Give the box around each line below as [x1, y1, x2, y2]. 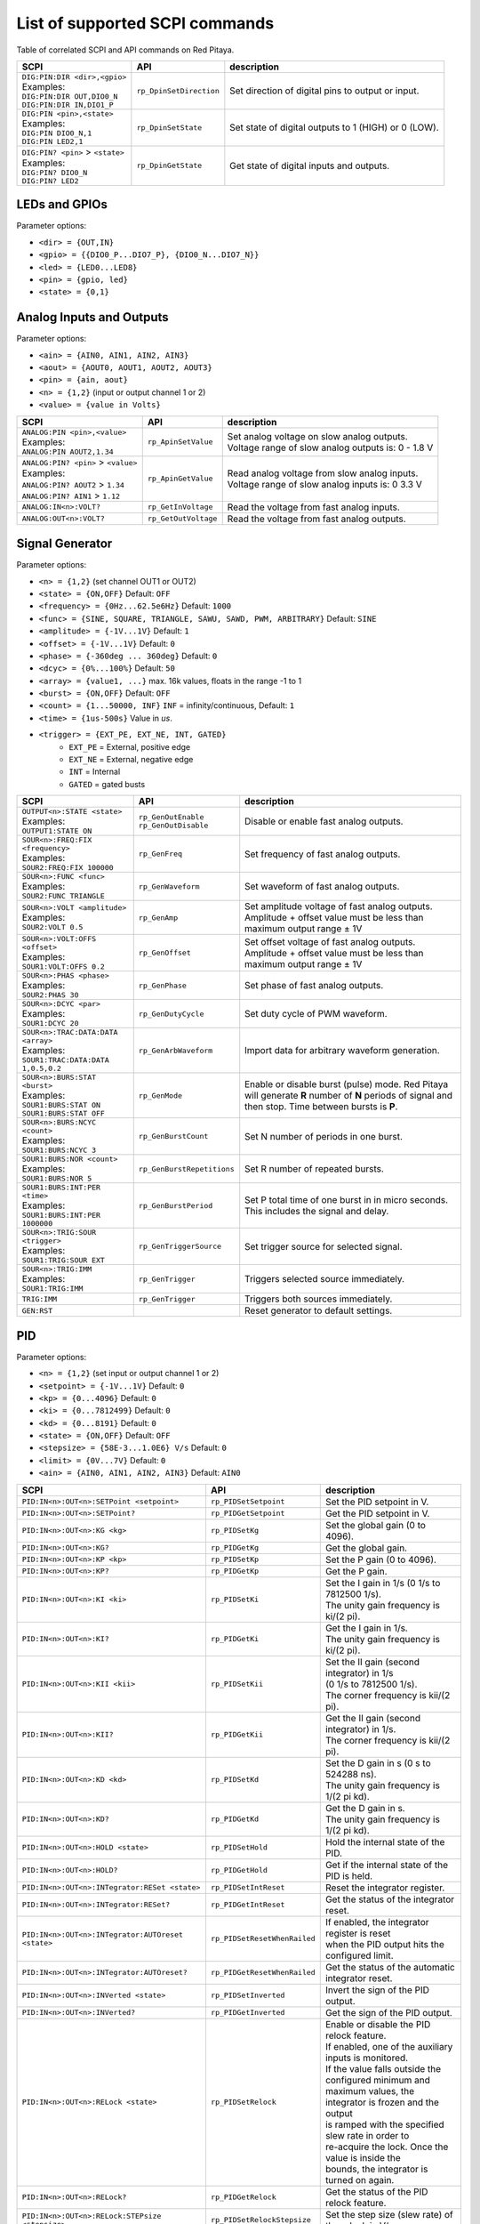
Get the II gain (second [324, 1712, 421, 1724]
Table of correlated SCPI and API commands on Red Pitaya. [16, 44, 235, 55]
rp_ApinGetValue [147, 474, 213, 484]
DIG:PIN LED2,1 [21, 136, 84, 146]
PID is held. [324, 1869, 373, 1882]
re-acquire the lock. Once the [324, 2140, 449, 2153]
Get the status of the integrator [324, 1893, 455, 1906]
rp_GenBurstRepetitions [138, 1164, 235, 1173]
